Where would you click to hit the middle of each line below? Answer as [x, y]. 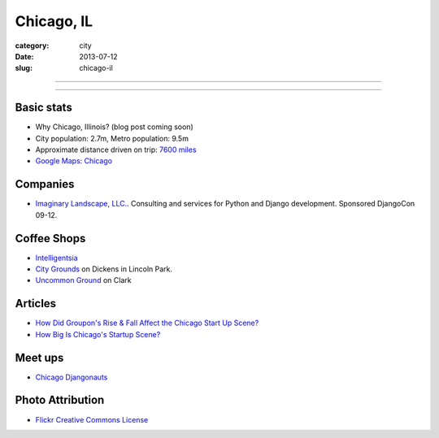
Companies [45, 184]
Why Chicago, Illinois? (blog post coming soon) [115, 127]
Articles [36, 304]
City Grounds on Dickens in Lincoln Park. [104, 269]
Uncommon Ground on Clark [83, 280]
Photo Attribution [60, 400]
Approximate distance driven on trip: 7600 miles [116, 150]
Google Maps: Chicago [74, 161]
